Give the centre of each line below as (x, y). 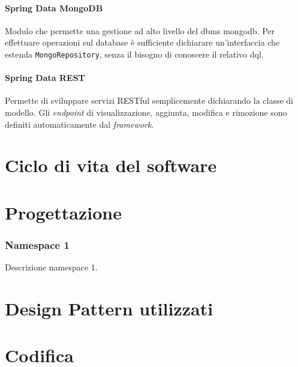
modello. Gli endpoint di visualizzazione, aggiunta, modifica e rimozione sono (146, 112)
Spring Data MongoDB (54, 7)
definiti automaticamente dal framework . (79, 124)
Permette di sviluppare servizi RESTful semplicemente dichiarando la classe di (149, 100)
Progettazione (63, 212)
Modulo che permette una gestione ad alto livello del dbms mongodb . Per (140, 30)
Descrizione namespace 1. (51, 267)
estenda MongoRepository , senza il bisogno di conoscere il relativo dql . (134, 54)
